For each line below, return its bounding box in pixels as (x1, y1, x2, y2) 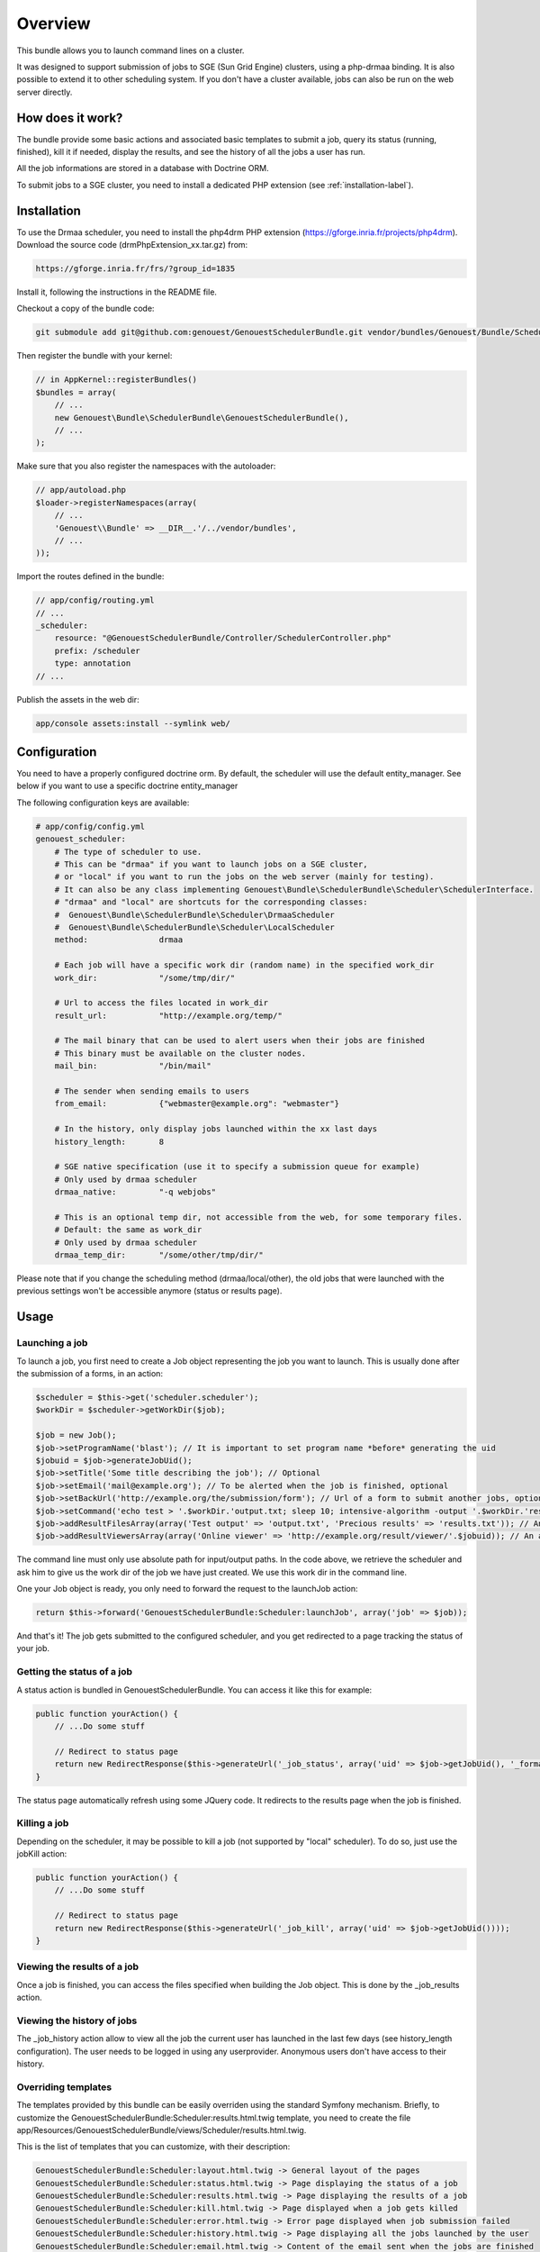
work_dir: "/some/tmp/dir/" (54, 973, 236, 983)
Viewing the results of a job (16, 1960, 139, 1973)
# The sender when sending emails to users (54, 1086, 249, 1096)
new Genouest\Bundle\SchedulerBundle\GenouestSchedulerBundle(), (54, 413, 349, 422)
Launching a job (16, 1337, 88, 1349)
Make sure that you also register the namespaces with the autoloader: (16, 460, 276, 472)
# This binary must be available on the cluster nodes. (54, 1048, 307, 1058)
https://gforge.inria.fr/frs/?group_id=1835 (35, 264, 236, 274)
